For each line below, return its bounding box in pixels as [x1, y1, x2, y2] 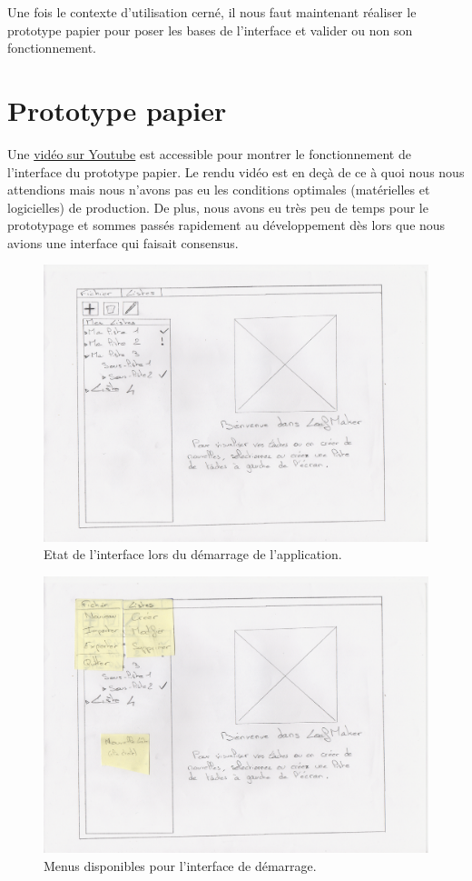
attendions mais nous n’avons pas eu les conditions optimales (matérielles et [7, 180, 430, 199]
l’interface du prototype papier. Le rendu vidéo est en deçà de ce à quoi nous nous [7, 162, 465, 181]
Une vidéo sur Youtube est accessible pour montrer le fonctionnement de [7, 144, 411, 163]
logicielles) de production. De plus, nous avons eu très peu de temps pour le [7, 197, 428, 216]
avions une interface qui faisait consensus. [7, 233, 239, 252]
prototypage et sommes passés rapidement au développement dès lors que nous [7, 215, 446, 235]
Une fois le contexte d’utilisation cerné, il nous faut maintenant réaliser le [7, 3, 417, 21]
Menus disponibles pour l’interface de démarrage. [44, 856, 317, 875]
